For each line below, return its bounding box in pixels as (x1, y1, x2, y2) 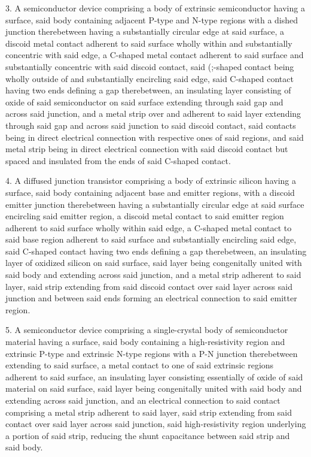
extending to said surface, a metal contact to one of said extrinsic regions (5, 359, 274, 371)
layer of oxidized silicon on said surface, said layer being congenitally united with (5, 256, 302, 269)
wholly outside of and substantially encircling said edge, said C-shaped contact (5, 72, 294, 84)
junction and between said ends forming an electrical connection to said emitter (5, 292, 297, 304)
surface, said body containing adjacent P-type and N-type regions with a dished (5, 13, 298, 26)
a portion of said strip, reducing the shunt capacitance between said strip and (5, 429, 290, 441)
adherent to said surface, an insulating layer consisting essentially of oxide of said (5, 370, 303, 383)
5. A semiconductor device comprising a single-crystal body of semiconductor (5, 323, 288, 336)
